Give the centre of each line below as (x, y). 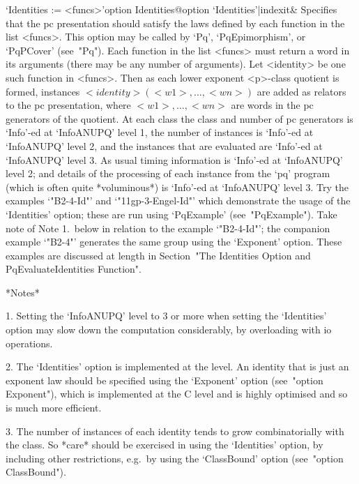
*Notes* (23, 292)
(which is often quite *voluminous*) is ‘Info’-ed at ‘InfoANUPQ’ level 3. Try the (177, 187)
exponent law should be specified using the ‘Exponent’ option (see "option (165, 380)
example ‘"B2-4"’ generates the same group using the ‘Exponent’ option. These (174, 242)
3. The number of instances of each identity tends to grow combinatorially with (175, 431)
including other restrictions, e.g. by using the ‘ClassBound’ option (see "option (175, 458)
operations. (29, 343)
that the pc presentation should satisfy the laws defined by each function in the (175, 23)
